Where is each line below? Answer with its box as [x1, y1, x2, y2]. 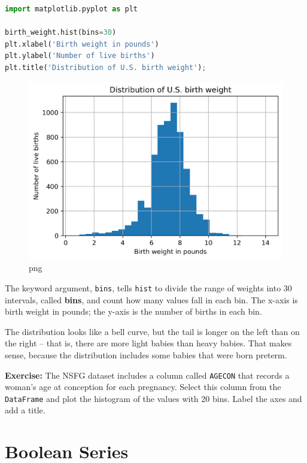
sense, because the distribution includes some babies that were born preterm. [5, 348, 287, 361]
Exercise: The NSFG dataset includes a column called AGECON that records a [5, 368, 290, 381]
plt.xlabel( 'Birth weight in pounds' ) [5, 39, 159, 48]
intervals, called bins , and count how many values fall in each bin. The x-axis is [5, 293, 298, 306]
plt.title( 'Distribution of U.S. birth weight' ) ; [5, 63, 206, 72]
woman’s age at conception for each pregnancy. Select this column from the [5, 380, 281, 393]
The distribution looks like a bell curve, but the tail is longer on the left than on [5, 325, 300, 337]
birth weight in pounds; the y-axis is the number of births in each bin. [5, 305, 262, 318]
